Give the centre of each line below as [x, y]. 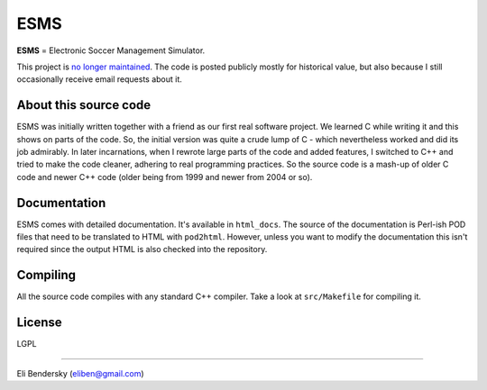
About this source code [84, 105]
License [39, 323]
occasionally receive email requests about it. [99, 79]
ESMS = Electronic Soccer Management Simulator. [111, 50]
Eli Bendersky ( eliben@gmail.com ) [80, 373]
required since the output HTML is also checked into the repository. [142, 249]
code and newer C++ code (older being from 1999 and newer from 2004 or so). [165, 177]
